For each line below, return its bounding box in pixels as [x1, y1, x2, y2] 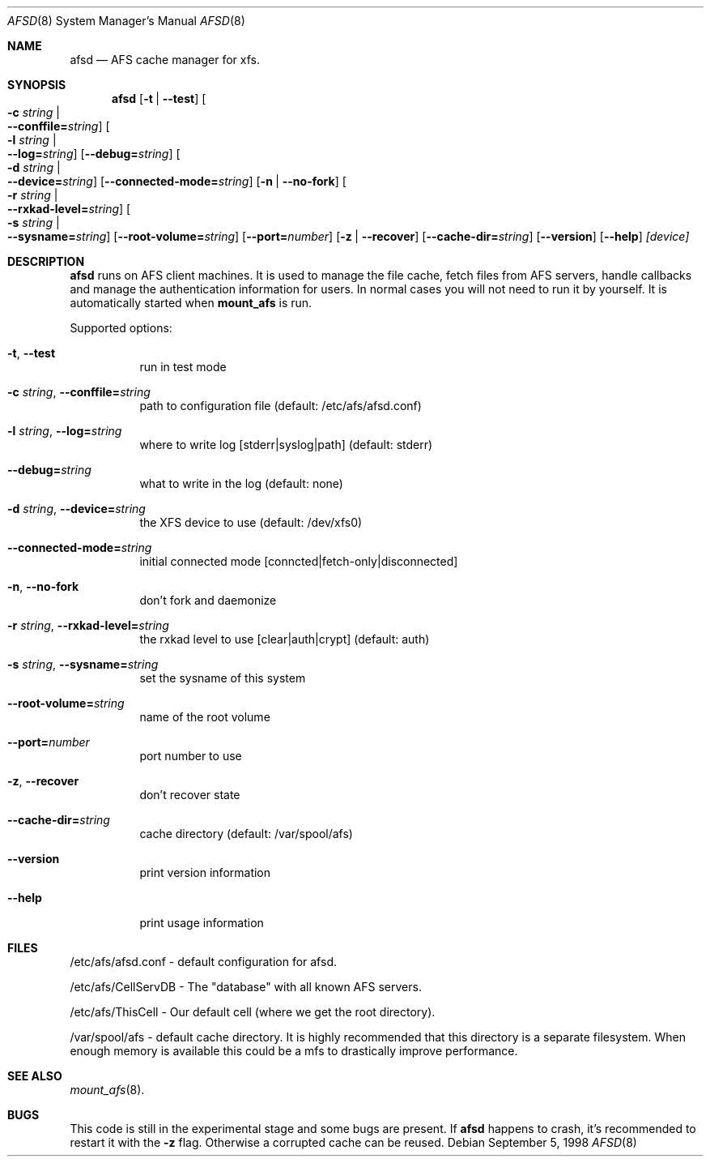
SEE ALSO [7, 1069, 62, 1083]
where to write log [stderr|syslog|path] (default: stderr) [139, 438, 433, 451]
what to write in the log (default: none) [139, 477, 343, 490]
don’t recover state [139, 788, 240, 802]
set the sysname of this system [139, 671, 306, 685]
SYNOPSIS [7, 78, 66, 92]
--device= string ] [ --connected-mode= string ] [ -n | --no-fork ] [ [7, 174, 346, 188]
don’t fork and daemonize [139, 593, 277, 607]
